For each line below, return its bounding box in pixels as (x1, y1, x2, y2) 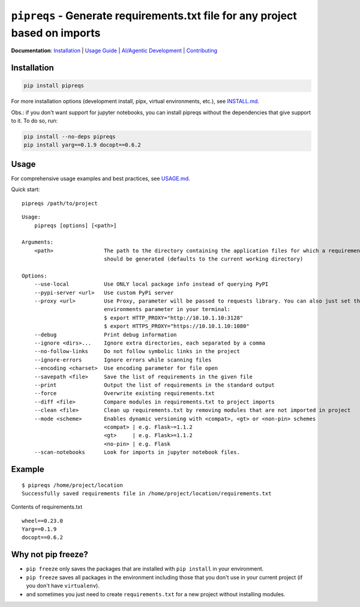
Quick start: (11, 186, 40, 193)
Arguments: (22, 239, 54, 246)
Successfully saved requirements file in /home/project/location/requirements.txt (22, 490, 272, 497)
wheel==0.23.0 (22, 517, 63, 524)
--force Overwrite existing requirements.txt (34, 390, 215, 397)
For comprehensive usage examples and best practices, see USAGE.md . (11, 175, 190, 182)
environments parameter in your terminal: (104, 306, 231, 313)
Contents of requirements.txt (11, 503, 83, 510)
